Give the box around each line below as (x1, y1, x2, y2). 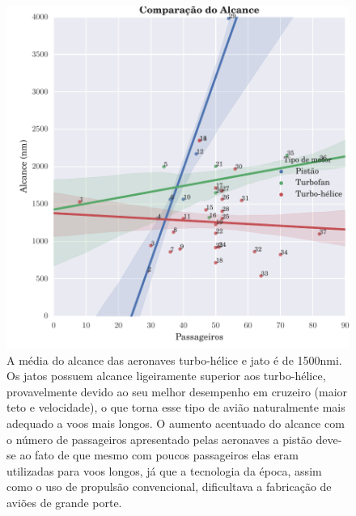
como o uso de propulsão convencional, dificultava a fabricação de (6, 478, 332, 495)
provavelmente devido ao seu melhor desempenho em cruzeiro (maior (6, 383, 348, 400)
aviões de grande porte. (6, 493, 122, 510)
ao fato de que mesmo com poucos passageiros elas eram (19, 446, 299, 463)
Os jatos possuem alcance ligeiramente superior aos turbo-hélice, (6, 367, 326, 384)
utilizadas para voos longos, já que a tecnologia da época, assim (6, 462, 322, 479)
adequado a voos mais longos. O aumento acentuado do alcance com (6, 415, 345, 431)
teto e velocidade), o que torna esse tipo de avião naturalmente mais (6, 399, 345, 416)
